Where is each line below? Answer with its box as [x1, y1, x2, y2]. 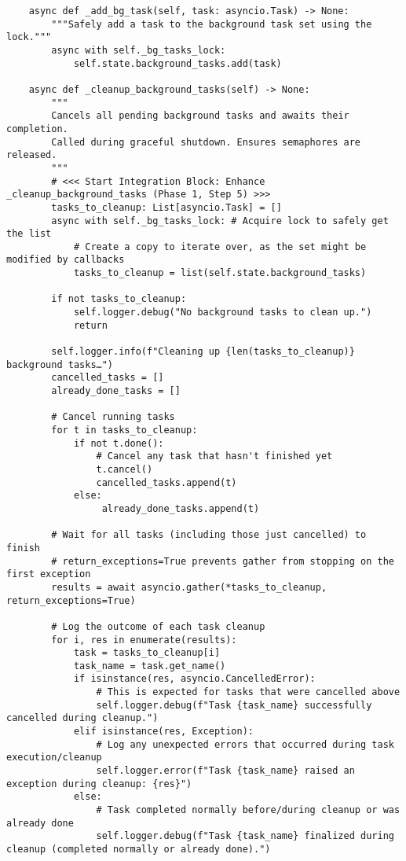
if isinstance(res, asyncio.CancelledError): [73, 673, 316, 685]
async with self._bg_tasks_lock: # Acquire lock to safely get [51, 215, 389, 226]
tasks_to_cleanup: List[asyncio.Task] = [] [51, 201, 282, 213]
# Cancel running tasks [51, 411, 175, 423]
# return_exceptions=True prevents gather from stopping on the [51, 555, 394, 567]
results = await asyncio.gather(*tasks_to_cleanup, [51, 581, 327, 593]
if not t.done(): [73, 437, 164, 449]
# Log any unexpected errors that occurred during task [96, 738, 394, 750]
